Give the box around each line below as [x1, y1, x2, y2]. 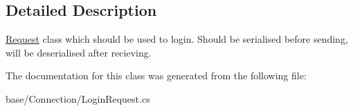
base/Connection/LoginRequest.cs [6, 91, 150, 105]
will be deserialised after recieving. [6, 45, 152, 59]
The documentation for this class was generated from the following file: [6, 68, 307, 83]
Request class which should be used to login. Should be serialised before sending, [6, 32, 348, 46]
